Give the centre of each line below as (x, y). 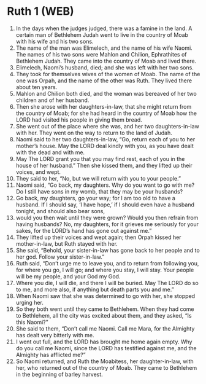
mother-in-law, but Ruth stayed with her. (67, 243)
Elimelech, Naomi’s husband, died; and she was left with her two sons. (105, 67)
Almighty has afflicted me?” (51, 355)
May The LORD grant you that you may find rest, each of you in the (100, 159)
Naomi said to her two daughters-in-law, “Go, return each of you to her (105, 139)
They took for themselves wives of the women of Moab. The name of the (108, 74)
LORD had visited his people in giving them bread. (79, 120)
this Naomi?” (32, 322)
